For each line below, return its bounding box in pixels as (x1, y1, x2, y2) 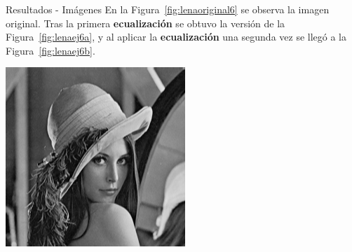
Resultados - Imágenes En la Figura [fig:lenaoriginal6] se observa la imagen (6, 2, 330, 16)
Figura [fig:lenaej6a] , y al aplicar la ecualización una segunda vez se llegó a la (6, 29, 347, 44)
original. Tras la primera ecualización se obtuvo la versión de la (6, 15, 285, 30)
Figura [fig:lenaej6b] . (6, 43, 95, 57)
